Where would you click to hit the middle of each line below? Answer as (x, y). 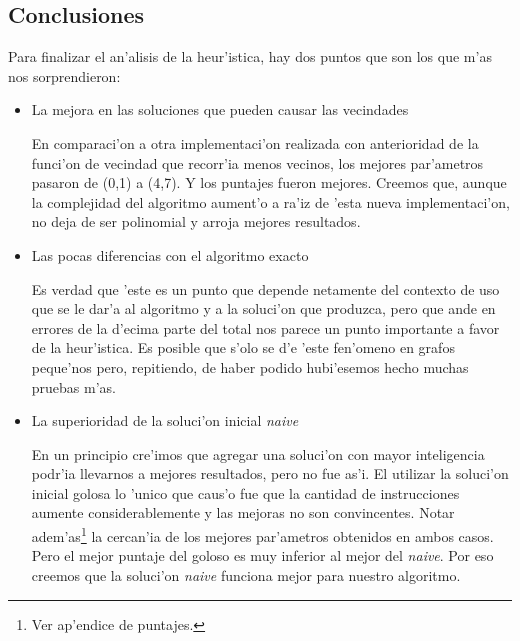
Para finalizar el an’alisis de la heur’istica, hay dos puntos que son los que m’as (250, 56)
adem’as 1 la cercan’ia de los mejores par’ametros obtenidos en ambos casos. (262, 534)
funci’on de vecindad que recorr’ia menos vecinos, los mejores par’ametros (257, 162)
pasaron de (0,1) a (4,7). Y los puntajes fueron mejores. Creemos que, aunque (269, 182)
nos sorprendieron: (64, 75)
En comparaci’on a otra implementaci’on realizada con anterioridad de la (255, 142)
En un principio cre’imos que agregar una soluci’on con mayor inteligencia (258, 453)
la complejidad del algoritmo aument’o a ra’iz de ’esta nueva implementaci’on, (270, 201)
